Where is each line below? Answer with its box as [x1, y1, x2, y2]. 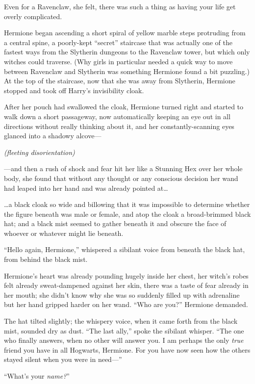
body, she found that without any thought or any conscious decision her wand [4, 173, 238, 183]
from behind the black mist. [4, 254, 88, 264]
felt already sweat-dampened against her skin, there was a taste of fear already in [4, 280, 249, 290]
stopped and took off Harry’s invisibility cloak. [4, 85, 144, 95]
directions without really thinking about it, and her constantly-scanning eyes [4, 121, 234, 131]
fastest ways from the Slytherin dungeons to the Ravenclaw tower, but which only [4, 47, 250, 57]
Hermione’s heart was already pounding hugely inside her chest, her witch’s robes [4, 270, 249, 281]
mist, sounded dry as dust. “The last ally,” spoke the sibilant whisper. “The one [4, 325, 244, 335]
